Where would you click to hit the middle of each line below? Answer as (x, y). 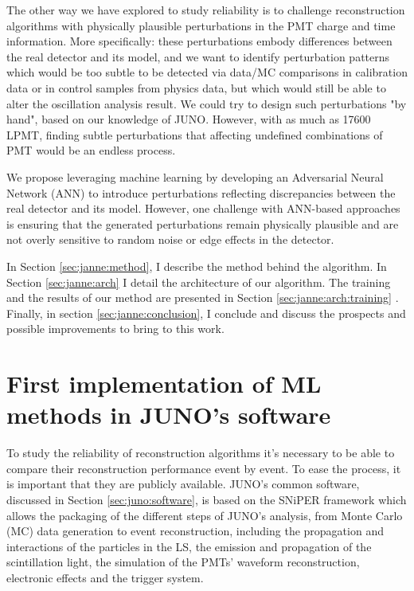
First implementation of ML (164, 384)
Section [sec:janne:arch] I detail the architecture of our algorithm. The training (199, 282)
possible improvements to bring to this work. (115, 329)
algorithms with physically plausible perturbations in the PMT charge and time (201, 25)
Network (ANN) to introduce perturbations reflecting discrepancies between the (201, 192)
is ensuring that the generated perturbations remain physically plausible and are (203, 223)
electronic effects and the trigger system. (105, 577)
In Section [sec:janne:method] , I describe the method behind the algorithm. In (197, 266)
